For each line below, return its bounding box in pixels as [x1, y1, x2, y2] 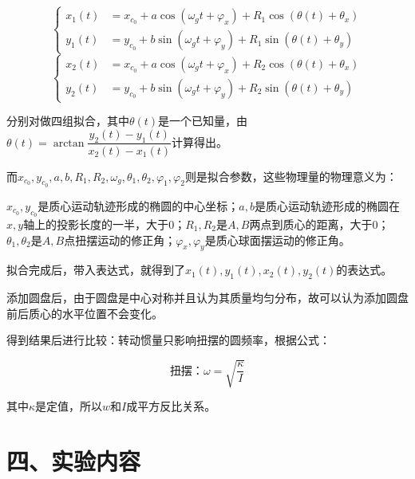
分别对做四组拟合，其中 [6, 112, 129, 129]
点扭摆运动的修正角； [64, 231, 176, 248]
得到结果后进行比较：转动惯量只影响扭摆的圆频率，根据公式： [6, 332, 330, 348]
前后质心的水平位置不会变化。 [6, 304, 163, 321]
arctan [53, 137, 85, 149]
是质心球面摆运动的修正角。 [204, 231, 350, 248]
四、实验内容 [6, 445, 141, 477]
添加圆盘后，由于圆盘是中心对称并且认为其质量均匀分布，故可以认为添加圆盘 [6, 289, 409, 306]
